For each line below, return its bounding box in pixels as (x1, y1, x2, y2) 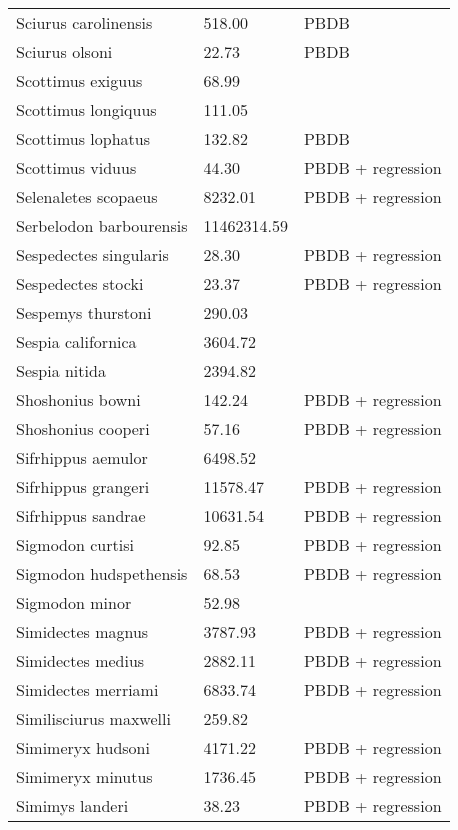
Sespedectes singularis (16, 243, 169, 266)
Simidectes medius (16, 649, 145, 672)
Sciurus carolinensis (16, 11, 153, 34)
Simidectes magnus (16, 620, 149, 643)
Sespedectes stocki (16, 272, 144, 295)
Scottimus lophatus (16, 127, 150, 150)
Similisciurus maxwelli (16, 707, 171, 730)
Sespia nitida (16, 359, 106, 382)
